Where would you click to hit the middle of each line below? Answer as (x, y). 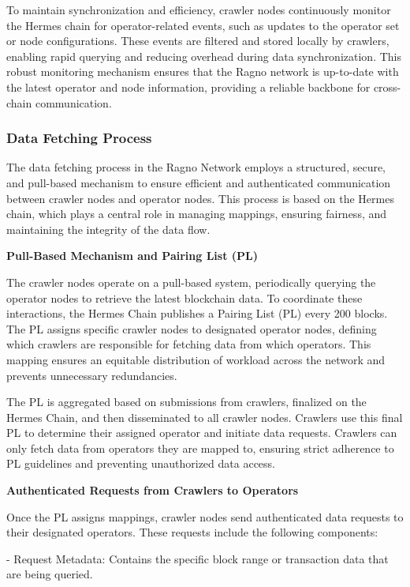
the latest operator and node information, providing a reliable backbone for (188, 87)
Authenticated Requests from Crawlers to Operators (153, 490)
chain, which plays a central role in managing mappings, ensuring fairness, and (197, 214)
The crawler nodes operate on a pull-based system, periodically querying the (191, 282)
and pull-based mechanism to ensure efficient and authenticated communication (199, 182)
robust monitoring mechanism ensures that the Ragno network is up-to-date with (203, 71)
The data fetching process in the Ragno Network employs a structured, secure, (196, 167)
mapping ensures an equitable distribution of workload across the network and (196, 359)
